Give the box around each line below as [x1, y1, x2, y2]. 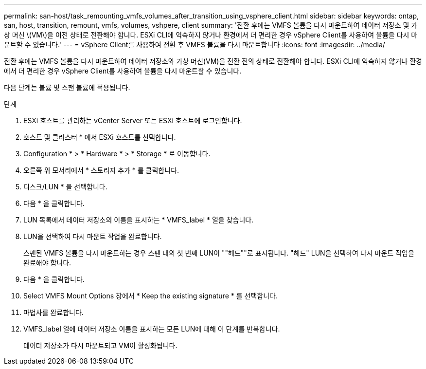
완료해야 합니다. [23, 258, 71, 267]
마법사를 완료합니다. [23, 308, 84, 316]
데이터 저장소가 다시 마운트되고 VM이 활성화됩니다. [23, 341, 177, 350]
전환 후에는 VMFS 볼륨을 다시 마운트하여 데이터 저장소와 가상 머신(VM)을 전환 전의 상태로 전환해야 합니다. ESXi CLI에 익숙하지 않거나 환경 [4, 57, 422, 65]
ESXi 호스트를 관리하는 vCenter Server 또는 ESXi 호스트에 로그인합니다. [23, 116, 242, 125]
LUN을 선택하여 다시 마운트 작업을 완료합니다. [23, 232, 162, 240]
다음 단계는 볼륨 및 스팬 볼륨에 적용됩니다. [4, 83, 130, 92]
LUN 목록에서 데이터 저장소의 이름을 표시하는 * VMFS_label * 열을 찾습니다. [23, 216, 254, 224]
